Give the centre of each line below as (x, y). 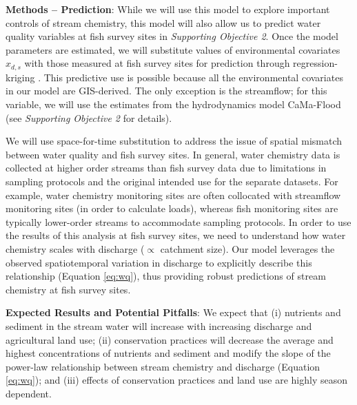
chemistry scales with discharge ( (75, 248)
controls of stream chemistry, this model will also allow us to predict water (163, 22)
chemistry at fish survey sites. (68, 289)
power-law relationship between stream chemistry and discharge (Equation (163, 366)
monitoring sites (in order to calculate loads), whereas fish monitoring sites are (172, 208)
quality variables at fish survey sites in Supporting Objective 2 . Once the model (172, 36)
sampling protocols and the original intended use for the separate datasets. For (172, 181)
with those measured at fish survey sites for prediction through (157, 63)
